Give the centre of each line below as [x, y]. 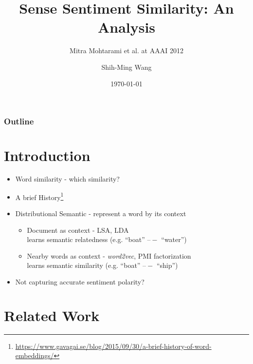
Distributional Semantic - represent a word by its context [101, 213]
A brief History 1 [39, 196]
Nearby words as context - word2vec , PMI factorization [109, 255]
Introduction [47, 155]
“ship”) [167, 265]
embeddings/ [35, 355]
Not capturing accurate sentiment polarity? [80, 281]
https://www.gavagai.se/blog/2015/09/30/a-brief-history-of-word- [113, 346]
